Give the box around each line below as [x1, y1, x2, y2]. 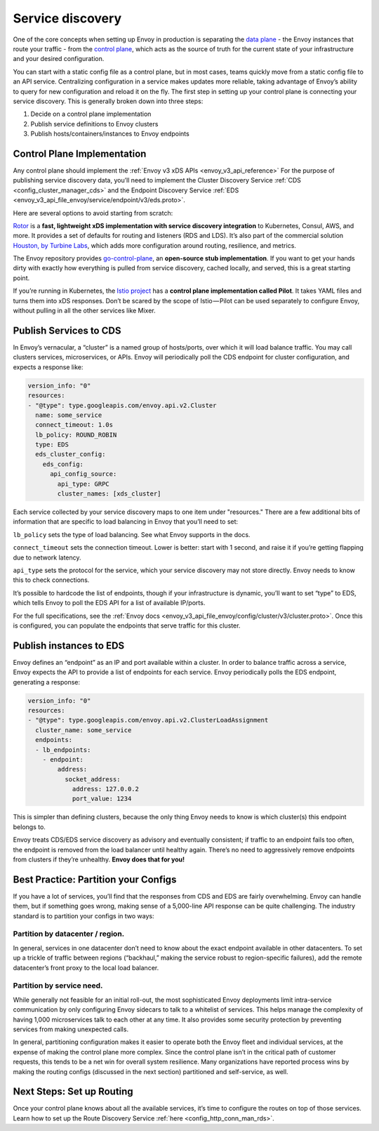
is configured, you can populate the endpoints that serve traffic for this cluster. [13, 621, 241, 630]
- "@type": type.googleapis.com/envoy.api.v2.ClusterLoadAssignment [27, 716, 269, 725]
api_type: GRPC [57, 479, 110, 488]
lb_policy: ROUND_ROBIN [35, 430, 117, 439]
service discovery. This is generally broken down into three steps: [13, 97, 204, 105]
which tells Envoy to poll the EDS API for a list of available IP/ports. [13, 599, 206, 607]
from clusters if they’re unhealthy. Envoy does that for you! [13, 855, 185, 864]
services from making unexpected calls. [13, 1025, 129, 1033]
